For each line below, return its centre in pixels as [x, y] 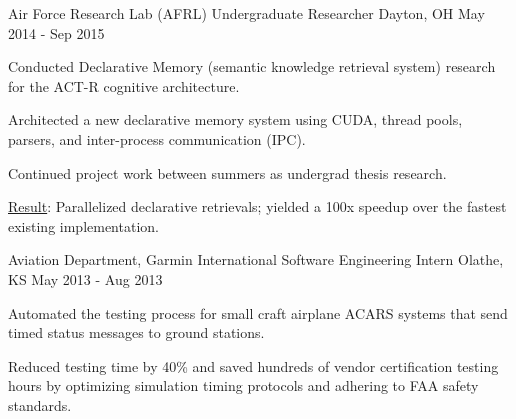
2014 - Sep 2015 [56, 32]
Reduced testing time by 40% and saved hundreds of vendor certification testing [253, 365]
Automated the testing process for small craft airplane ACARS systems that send [258, 312]
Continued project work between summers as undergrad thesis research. [227, 172]
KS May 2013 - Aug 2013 [85, 278]
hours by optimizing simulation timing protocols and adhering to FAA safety [243, 385]
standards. [40, 404]
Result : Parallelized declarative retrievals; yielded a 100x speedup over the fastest [257, 206]
